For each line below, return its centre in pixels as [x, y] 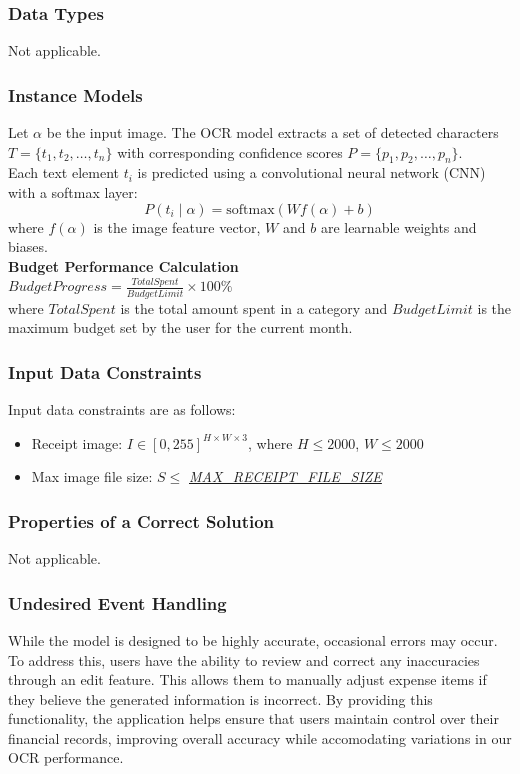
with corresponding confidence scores [230, 151]
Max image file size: [92, 476]
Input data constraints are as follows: [122, 409]
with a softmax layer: [73, 192]
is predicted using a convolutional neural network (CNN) [311, 172]
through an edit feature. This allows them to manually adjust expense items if [247, 679]
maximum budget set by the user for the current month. [180, 327]
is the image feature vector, [177, 226]
